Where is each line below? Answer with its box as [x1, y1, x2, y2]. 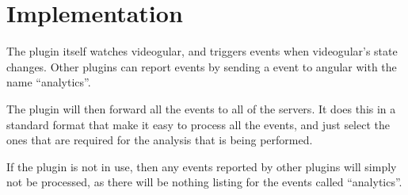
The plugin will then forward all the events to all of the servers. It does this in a [6, 100, 396, 117]
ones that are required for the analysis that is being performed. [6, 132, 313, 148]
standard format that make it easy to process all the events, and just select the [6, 116, 390, 132]
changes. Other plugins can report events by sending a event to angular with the [6, 58, 397, 75]
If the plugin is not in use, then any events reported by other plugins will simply [6, 158, 397, 174]
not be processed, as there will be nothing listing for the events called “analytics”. [6, 174, 402, 190]
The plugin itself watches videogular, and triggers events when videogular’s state [6, 43, 398, 59]
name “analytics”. [6, 74, 91, 90]
